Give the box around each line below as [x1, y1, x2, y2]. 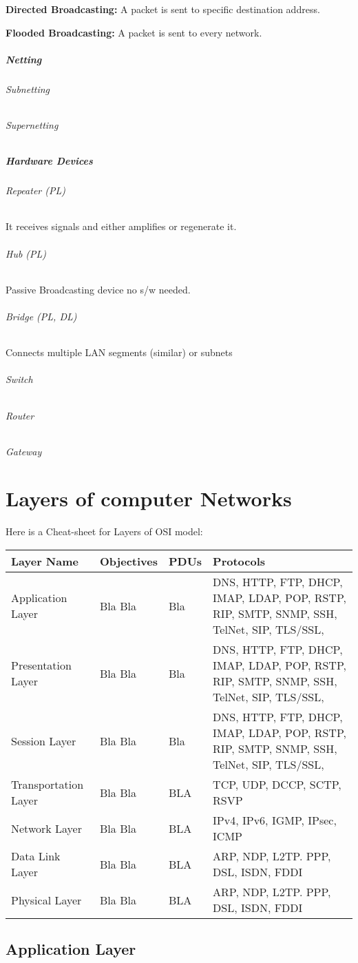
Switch [6, 372, 33, 386]
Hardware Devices [6, 154, 93, 168]
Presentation [11, 657, 72, 674]
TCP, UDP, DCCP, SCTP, [213, 776, 341, 793]
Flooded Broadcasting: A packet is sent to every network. [6, 25, 262, 39]
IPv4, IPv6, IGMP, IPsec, [213, 812, 337, 829]
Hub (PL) [6, 246, 47, 260]
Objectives [100, 553, 158, 570]
